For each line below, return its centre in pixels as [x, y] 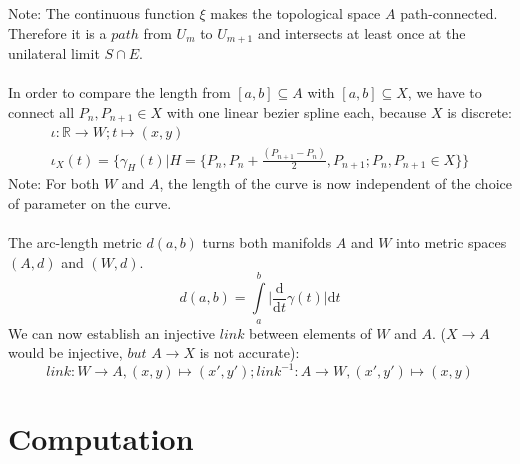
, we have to [444, 92]
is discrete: [479, 111]
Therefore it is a [57, 32]
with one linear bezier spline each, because [296, 111]
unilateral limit [54, 53]
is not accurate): [249, 352]
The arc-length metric [75, 242]
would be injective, [65, 352]
